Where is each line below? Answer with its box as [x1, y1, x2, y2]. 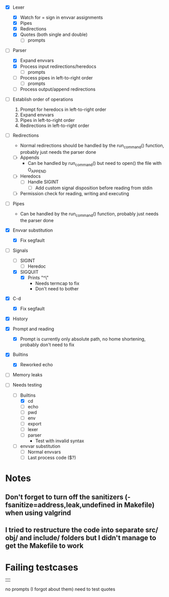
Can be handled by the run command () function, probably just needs [20, 210, 159, 218]
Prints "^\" [27, 274, 49, 280]
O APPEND [27, 166, 47, 174]
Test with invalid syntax [35, 438, 85, 444]
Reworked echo [20, 362, 53, 368]
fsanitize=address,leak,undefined [5, 500, 115, 509]
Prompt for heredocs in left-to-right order [20, 106, 107, 112]
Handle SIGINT [27, 179, 59, 185]
